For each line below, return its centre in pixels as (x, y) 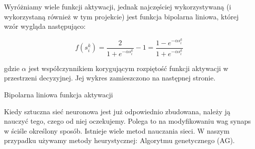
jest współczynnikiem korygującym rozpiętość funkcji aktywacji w (128, 68)
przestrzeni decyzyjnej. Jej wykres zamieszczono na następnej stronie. (110, 78)
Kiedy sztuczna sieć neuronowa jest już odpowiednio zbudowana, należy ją (117, 111)
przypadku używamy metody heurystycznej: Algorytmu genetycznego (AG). (120, 140)
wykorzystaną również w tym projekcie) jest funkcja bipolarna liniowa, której (122, 16)
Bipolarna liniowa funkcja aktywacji (59, 94)
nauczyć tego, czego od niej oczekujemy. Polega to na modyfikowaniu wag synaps (127, 121)
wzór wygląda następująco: (45, 26)
